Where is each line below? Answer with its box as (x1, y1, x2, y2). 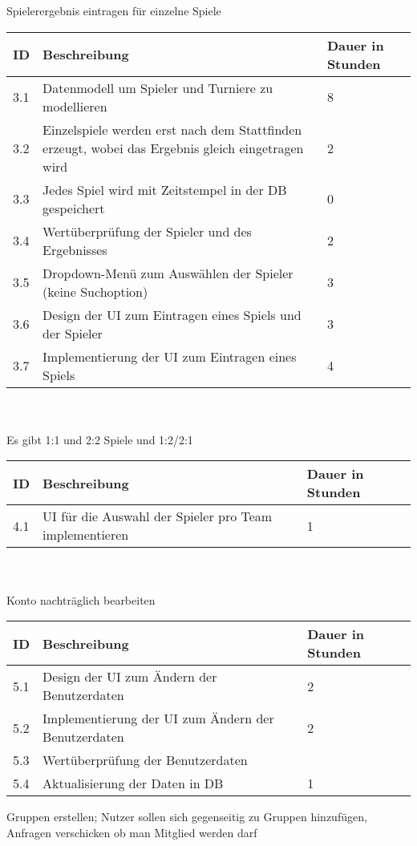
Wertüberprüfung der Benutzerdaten (43, 751, 248, 770)
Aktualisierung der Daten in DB (43, 774, 224, 793)
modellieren (43, 96, 107, 115)
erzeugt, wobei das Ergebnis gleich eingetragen (43, 138, 304, 157)
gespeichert (43, 198, 105, 217)
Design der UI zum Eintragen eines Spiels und (43, 305, 302, 324)
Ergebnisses (43, 240, 107, 259)
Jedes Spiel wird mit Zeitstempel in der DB (43, 180, 287, 199)
